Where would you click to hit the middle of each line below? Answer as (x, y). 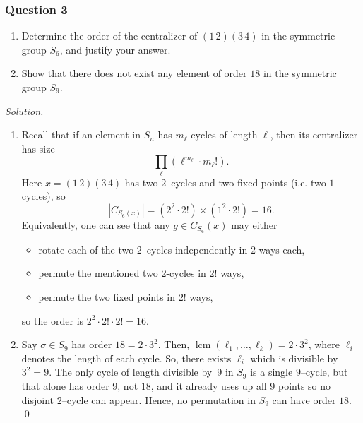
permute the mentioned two (98, 273)
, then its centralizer (314, 135)
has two (141, 182)
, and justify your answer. (115, 49)
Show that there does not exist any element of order (134, 73)
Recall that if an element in (81, 135)
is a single (272, 372)
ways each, (282, 249)
